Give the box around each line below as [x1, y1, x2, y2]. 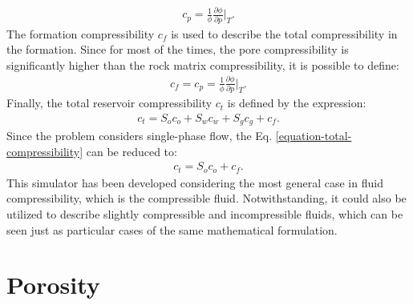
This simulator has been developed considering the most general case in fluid [6, 174, 383, 191]
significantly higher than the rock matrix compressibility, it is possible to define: [6, 56, 399, 73]
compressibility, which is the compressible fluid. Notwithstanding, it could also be [6, 190, 407, 207]
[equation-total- [275, 127, 352, 144]
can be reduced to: [86, 142, 177, 159]
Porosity [6, 268, 100, 301]
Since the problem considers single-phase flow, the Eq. [6, 127, 273, 144]
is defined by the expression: [227, 94, 366, 111]
